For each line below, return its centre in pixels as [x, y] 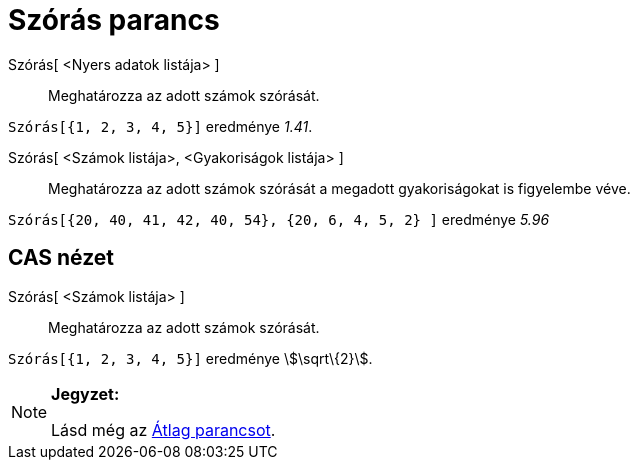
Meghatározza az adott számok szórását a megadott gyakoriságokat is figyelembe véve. [339, 188]
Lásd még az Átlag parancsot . [163, 429]
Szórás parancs [114, 20]
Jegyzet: [85, 393]
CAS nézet [61, 258]
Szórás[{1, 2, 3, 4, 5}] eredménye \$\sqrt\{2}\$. [190, 358]
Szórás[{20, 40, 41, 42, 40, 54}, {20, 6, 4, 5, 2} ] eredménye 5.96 [279, 219]
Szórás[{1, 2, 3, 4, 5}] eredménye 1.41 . [160, 126]
